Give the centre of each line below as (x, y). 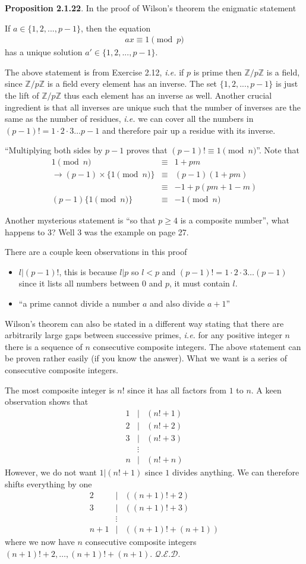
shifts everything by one (48, 483)
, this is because (88, 271)
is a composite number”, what (235, 220)
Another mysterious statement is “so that (80, 220)
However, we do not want (51, 472)
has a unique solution (44, 52)
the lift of (22, 95)
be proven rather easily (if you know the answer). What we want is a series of (146, 358)
